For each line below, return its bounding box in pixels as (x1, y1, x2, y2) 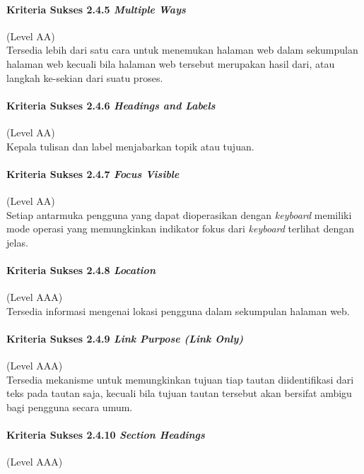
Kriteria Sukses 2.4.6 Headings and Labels (6, 97, 216, 112)
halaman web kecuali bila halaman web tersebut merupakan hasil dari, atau (6, 56, 335, 71)
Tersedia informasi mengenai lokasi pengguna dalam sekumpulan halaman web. (6, 303, 350, 318)
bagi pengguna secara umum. (6, 399, 133, 414)
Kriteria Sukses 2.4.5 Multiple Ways (6, 1, 186, 16)
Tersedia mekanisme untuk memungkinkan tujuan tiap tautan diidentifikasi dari (6, 372, 354, 386)
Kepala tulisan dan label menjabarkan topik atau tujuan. (6, 138, 254, 153)
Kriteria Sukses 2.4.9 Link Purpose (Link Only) (6, 331, 244, 345)
